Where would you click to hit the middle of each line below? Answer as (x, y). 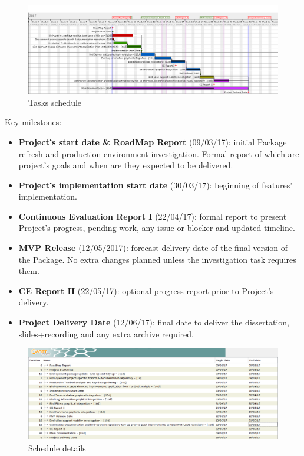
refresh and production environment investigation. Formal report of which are (159, 153)
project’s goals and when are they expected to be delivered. (126, 165)
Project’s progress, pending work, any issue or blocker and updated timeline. (157, 228)
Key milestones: (33, 122)
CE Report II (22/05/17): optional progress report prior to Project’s (146, 290)
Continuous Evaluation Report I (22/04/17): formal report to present (153, 216)
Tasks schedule (55, 102)
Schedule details (57, 448)
